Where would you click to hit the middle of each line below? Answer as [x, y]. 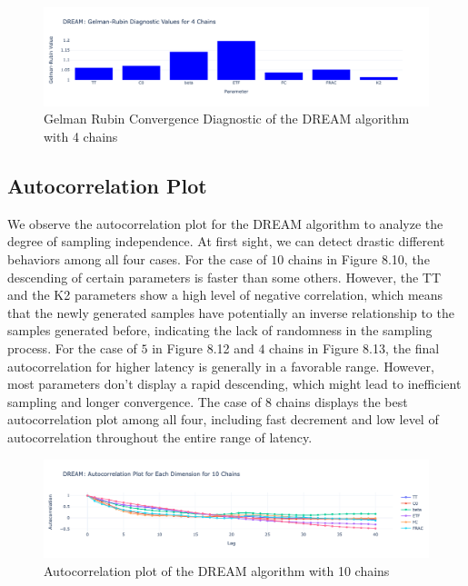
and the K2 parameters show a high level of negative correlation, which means [225, 295]
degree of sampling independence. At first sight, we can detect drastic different [226, 241]
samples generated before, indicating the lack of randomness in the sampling [220, 330]
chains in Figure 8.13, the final [354, 348]
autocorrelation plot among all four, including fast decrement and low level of [223, 419]
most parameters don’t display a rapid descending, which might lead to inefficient [234, 384]
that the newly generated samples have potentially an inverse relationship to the [231, 312]
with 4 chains [81, 137]
